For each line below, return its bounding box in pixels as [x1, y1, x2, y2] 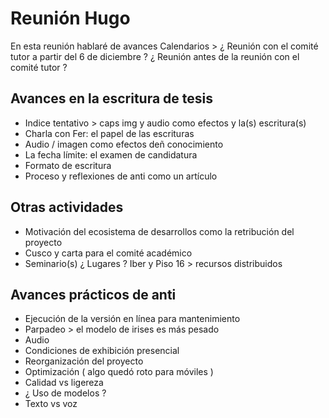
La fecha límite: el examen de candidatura [24, 148, 198, 161]
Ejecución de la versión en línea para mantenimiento [24, 313, 241, 325]
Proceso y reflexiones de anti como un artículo [24, 170, 218, 182]
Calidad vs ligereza [24, 377, 104, 389]
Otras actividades [10, 199, 124, 216]
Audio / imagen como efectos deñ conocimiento [24, 138, 224, 150]
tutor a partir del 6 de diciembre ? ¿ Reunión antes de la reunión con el [10, 50, 300, 62]
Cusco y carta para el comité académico [24, 247, 193, 259]
